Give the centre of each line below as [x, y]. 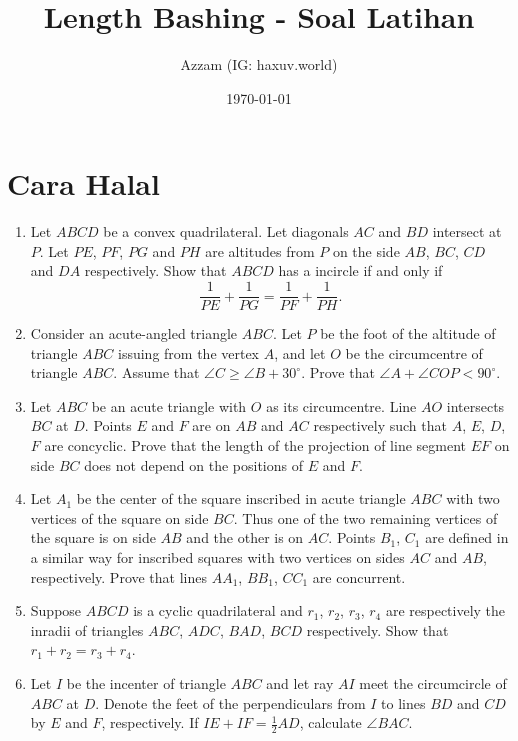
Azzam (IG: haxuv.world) [259, 64]
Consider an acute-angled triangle [134, 333]
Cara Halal [83, 183]
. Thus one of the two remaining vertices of [365, 517]
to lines [403, 702]
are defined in [467, 537]
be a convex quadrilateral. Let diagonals [226, 231]
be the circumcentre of [414, 352]
